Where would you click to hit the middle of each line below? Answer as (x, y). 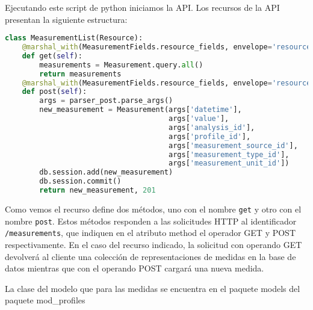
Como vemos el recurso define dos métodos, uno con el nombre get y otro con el (153, 209)
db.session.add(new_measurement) (106, 172)
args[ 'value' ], (199, 119)
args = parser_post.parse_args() (106, 101)
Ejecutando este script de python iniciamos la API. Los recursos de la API (142, 7)
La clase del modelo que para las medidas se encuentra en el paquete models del (153, 288)
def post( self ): (54, 92)
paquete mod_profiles (45, 300)
